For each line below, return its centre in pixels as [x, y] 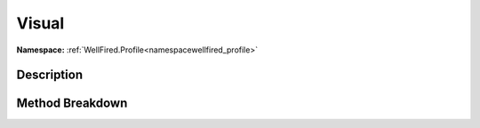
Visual [40, 23]
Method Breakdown [72, 104]
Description [50, 75]
